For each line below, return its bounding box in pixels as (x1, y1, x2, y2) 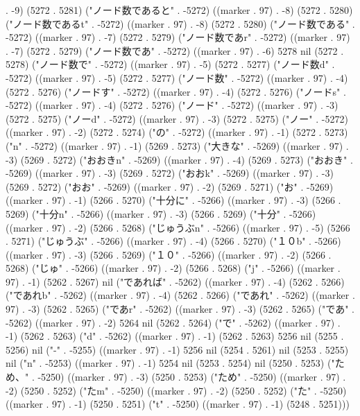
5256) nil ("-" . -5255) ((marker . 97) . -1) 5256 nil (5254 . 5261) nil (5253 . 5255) (6, 342, 349, 356)
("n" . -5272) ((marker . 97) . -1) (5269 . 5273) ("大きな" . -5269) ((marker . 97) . (6, 138, 349, 153)
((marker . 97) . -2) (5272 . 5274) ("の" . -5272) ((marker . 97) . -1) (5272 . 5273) (6, 125, 348, 139)
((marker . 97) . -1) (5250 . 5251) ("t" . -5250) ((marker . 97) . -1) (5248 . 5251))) (6, 397, 350, 411)
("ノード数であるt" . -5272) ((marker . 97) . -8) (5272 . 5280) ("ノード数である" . (6, 16, 355, 31)
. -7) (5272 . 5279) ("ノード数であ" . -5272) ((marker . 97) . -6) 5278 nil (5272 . (6, 43, 344, 58)
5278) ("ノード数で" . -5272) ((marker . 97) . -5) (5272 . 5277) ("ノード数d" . (6, 57, 335, 71)
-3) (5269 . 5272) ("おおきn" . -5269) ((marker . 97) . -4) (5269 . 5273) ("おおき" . (6, 152, 353, 166)
